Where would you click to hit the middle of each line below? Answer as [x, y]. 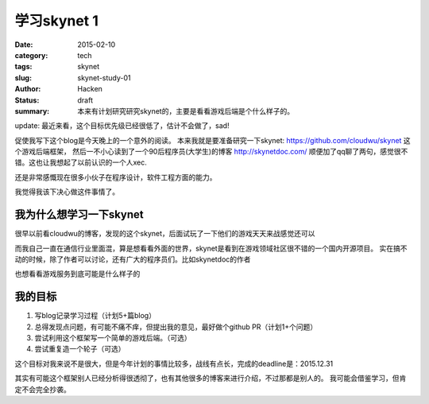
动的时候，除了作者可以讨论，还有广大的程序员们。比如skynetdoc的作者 [133, 259]
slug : [23, 78]
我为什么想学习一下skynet [79, 215]
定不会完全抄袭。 [43, 389]
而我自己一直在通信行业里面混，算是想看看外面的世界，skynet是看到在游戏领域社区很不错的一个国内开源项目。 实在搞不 [211, 248]
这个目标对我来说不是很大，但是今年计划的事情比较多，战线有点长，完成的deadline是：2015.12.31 [174, 363]
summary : [32, 111]
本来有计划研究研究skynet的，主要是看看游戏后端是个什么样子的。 [186, 111]
